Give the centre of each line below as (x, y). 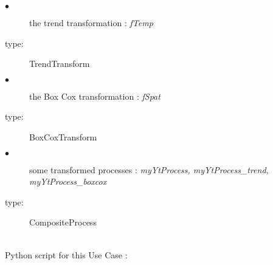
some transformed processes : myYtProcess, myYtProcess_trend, (149, 169)
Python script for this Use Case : (66, 254)
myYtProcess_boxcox (68, 181)
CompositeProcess (63, 222)
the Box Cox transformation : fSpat (95, 96)
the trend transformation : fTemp (91, 22)
